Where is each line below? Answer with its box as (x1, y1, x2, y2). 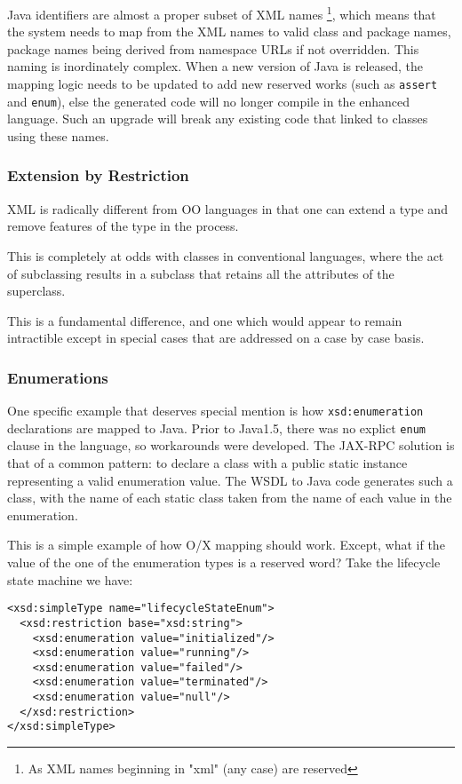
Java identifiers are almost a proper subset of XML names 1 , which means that (7, 3, 436, 23)
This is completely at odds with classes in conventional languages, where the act (7, 246, 444, 265)
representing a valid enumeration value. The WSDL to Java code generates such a (7, 471, 453, 489)
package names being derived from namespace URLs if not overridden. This (7, 39, 419, 58)
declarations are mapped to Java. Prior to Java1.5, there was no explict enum (7, 418, 426, 437)
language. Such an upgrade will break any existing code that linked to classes (7, 109, 428, 128)
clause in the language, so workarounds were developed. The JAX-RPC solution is (7, 436, 455, 455)
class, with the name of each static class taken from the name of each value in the (7, 488, 452, 507)
